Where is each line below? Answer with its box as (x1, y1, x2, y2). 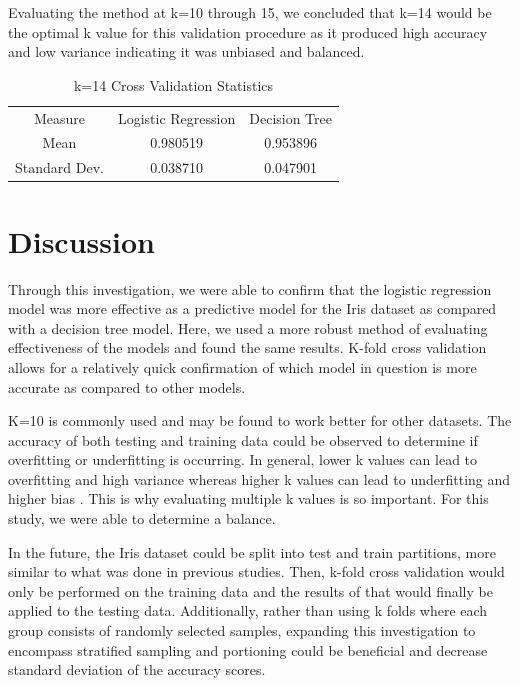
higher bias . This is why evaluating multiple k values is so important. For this (8, 488, 489, 509)
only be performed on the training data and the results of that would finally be (8, 580, 493, 601)
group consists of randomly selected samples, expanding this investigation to (8, 620, 476, 641)
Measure (33, 107, 85, 128)
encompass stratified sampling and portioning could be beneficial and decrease (8, 639, 488, 660)
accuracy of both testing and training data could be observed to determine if (8, 429, 478, 450)
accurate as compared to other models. (8, 376, 246, 397)
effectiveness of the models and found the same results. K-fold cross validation (8, 337, 487, 358)
